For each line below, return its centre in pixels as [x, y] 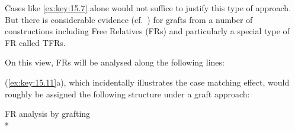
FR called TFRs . [35, 42]
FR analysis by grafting [48, 114]
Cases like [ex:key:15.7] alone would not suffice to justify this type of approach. [148, 8]
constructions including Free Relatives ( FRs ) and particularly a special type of [147, 31]
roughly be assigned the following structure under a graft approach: [127, 94]
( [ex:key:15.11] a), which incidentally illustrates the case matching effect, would [147, 82]
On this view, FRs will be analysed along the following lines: [115, 62]
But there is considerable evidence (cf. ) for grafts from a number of [129, 19]
